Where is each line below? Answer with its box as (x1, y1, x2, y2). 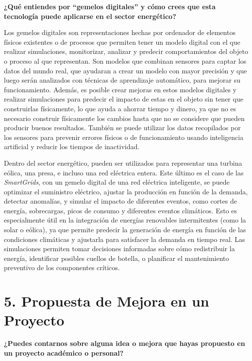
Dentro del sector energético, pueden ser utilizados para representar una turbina (4, 157, 242, 168)
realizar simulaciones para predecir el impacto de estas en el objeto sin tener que (4, 94, 243, 104)
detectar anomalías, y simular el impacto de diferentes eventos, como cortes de (4, 196, 237, 206)
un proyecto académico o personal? (4, 347, 124, 358)
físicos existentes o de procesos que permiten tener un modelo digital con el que (4, 36, 240, 47)
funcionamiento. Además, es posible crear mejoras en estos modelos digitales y (4, 84, 237, 94)
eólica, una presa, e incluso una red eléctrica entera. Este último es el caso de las (4, 167, 244, 177)
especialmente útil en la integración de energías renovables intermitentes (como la (4, 215, 246, 225)
